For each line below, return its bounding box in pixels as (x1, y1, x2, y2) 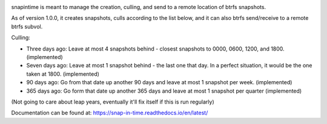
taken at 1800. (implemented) (26, 70, 100, 78)
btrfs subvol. (11, 23, 43, 30)
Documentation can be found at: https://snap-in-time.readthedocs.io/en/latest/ (11, 109, 208, 117)
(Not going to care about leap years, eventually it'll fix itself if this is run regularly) (11, 98, 214, 105)
